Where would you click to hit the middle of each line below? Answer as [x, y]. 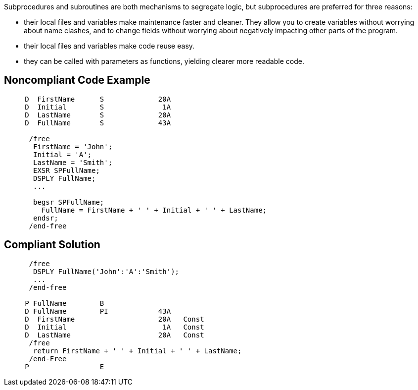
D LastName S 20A [98, 115]
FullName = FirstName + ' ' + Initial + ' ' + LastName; [154, 210]
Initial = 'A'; [63, 154]
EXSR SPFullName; [67, 170]
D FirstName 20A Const [115, 319]
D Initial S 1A [98, 107]
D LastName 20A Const [115, 335]
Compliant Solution [52, 245]
